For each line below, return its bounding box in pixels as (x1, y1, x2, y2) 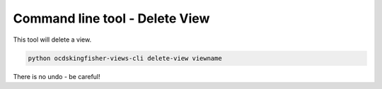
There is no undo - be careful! (13, 72, 100, 81)
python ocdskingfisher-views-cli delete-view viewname (28, 54, 222, 62)
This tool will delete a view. (13, 35, 92, 44)
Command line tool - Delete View (13, 11, 210, 26)
